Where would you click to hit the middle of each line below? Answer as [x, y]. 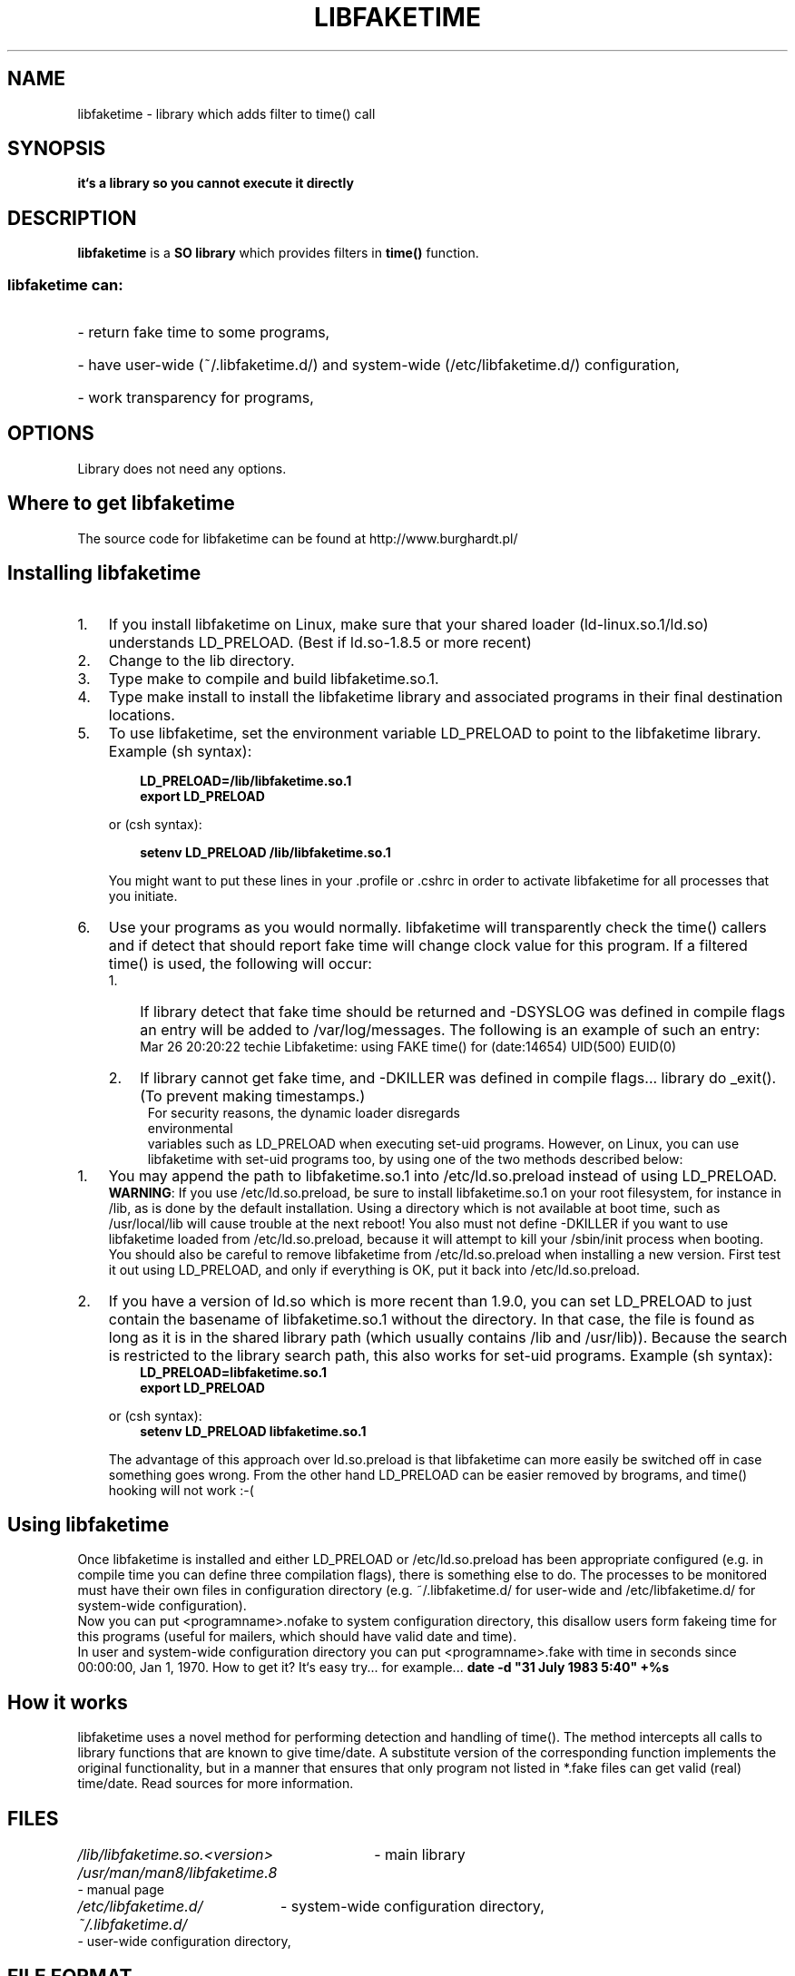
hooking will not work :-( [181, 1490]
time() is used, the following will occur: [240, 963]
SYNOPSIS [57, 149]
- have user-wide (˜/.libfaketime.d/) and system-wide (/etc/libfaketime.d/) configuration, [378, 365]
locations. [142, 714]
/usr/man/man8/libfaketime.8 [177, 1873]
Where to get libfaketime [121, 504]
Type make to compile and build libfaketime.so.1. [274, 678]
